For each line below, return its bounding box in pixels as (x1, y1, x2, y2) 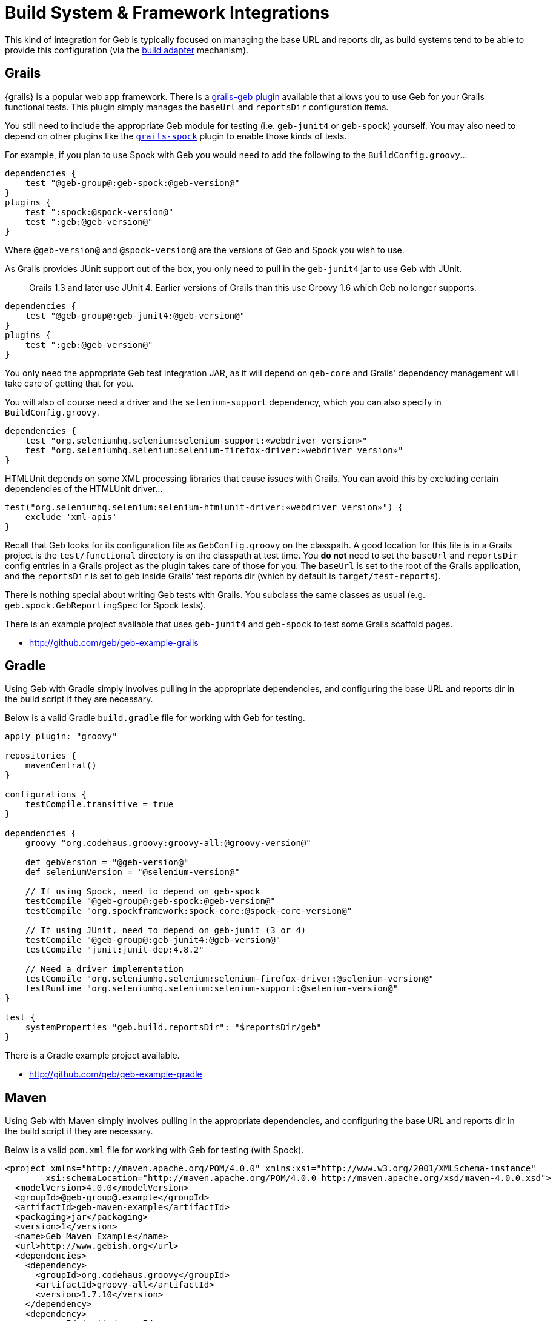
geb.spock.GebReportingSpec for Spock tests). (5, 599, 207, 610)
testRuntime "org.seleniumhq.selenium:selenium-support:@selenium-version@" (25, 983, 399, 994)
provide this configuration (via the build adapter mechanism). (5, 44, 249, 55)
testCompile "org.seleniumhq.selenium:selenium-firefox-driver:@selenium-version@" (25, 974, 434, 984)
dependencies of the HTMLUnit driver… (5, 483, 163, 494)
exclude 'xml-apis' (25, 511, 117, 522)
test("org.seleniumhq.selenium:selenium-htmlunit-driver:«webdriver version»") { (5, 502, 403, 512)
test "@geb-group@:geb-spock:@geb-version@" (25, 178, 240, 188)
